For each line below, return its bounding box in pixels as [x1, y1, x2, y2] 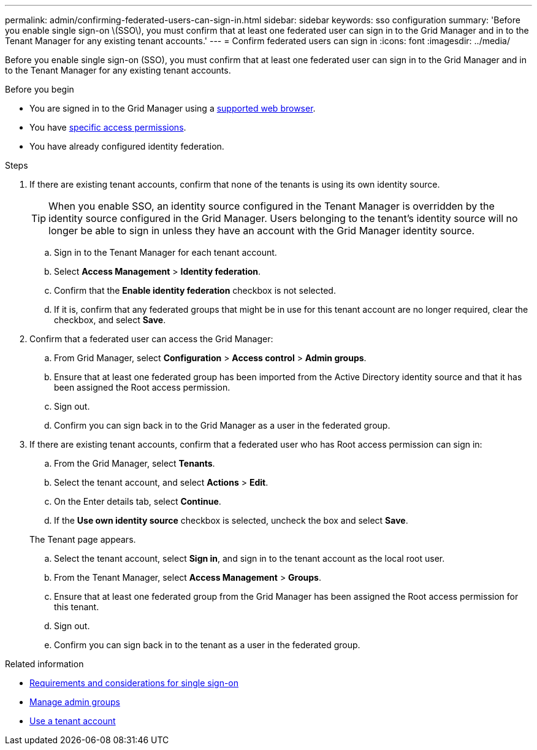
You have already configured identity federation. [29, 141, 224, 151]
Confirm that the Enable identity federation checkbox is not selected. [54, 285, 336, 296]
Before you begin [5, 84, 74, 94]
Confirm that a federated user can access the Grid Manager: [29, 334, 273, 344]
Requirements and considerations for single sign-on [29, 678, 239, 688]
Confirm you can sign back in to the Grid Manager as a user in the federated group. [54, 420, 390, 430]
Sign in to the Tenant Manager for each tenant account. [54, 247, 277, 258]
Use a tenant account [29, 716, 116, 726]
